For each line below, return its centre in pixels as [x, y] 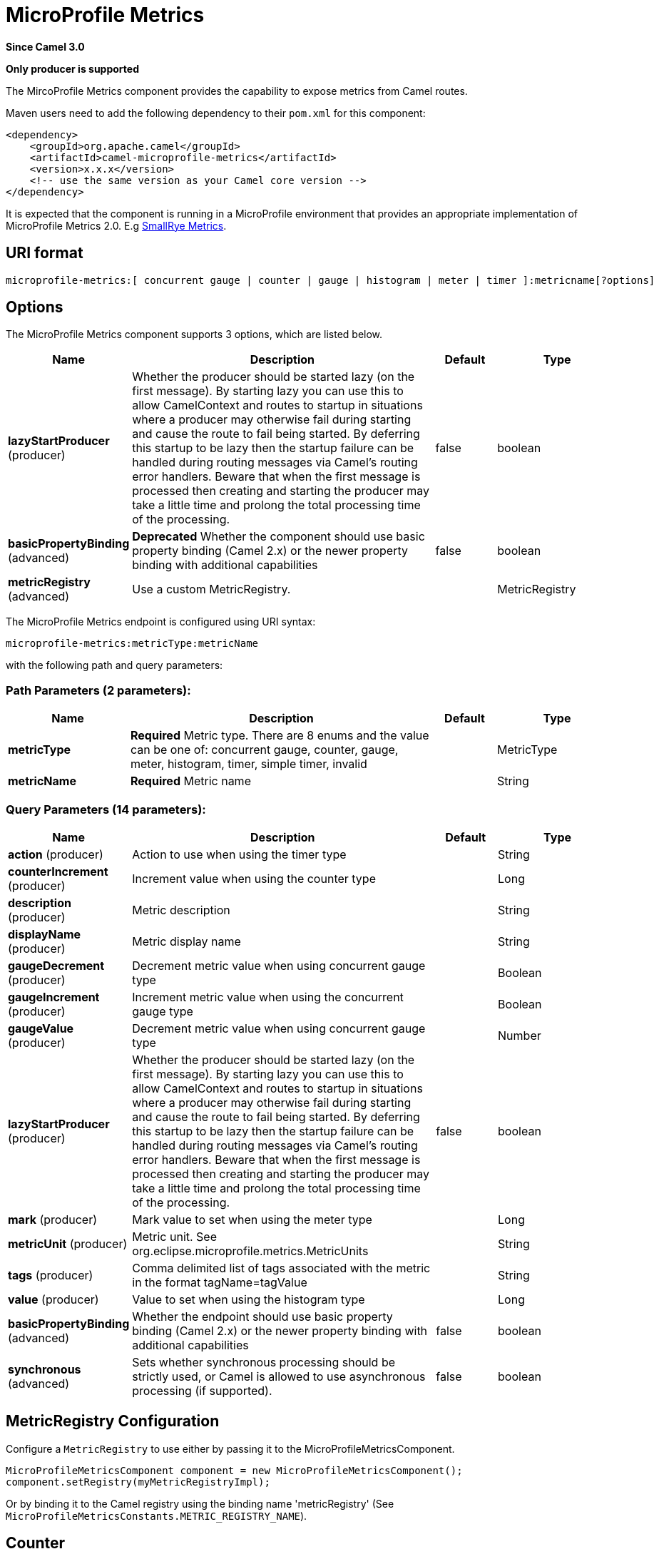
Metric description [181, 910]
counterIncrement [58, 871]
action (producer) [56, 854]
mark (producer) [53, 1219]
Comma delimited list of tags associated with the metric [281, 1268]
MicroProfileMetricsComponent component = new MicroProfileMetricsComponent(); [234, 1470]
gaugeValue [41, 1028]
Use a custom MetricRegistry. [211, 589]
